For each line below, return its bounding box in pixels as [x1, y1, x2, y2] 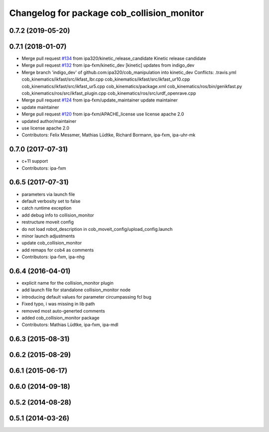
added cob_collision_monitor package [21, 315, 100, 321]
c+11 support [21, 158, 48, 164]
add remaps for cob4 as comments [21, 247, 94, 253]
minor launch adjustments [21, 233, 75, 239]
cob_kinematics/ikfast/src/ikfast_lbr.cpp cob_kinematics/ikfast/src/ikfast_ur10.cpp [21, 76, 190, 82]
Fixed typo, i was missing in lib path [21, 301, 95, 307]
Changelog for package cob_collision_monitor [9, 7, 204, 18]
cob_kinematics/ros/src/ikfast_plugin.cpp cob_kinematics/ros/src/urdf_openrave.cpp [21, 90, 196, 97]
